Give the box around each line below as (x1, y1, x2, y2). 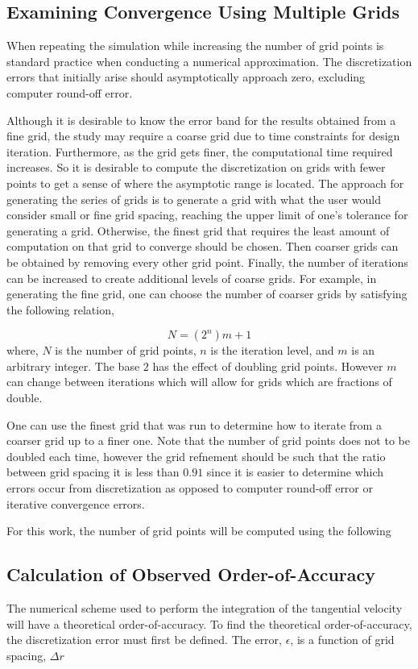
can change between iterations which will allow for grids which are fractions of (6, 373, 392, 390)
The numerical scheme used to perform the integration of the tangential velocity (6, 600, 403, 617)
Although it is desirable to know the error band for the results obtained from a (6, 111, 396, 128)
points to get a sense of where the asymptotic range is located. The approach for (6, 174, 404, 191)
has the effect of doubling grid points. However (152, 357, 383, 374)
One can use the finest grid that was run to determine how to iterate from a (6, 416, 382, 433)
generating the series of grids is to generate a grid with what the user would (6, 190, 381, 207)
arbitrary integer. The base (6, 357, 140, 374)
